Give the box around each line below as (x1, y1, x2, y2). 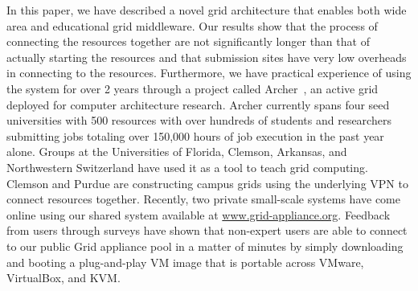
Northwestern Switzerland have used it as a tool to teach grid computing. (6, 158, 368, 175)
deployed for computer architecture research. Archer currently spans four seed (6, 96, 390, 113)
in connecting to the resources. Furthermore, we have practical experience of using (6, 64, 412, 81)
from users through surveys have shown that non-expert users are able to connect (6, 222, 408, 239)
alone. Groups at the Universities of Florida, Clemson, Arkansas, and (6, 143, 347, 160)
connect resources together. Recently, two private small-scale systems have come (6, 191, 400, 207)
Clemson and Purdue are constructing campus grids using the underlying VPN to (6, 174, 408, 191)
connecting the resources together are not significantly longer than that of (6, 33, 370, 50)
